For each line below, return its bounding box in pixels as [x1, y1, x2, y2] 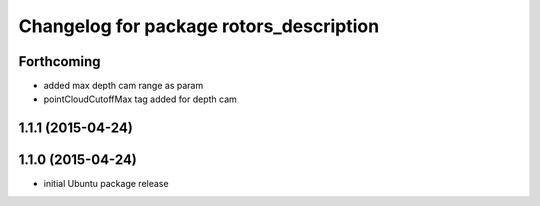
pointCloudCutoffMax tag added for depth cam [43, 93, 237, 105]
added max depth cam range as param [43, 80, 204, 92]
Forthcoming [18, 53, 101, 70]
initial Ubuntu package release [43, 178, 169, 190]
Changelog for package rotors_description [18, 15, 380, 37]
